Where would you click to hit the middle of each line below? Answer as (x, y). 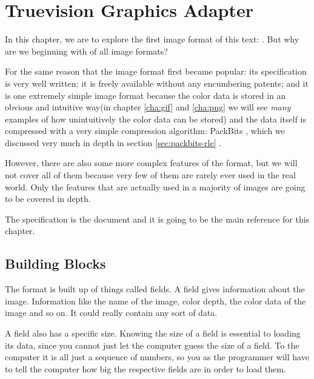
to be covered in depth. (48, 199)
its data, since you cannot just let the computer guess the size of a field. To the (152, 345)
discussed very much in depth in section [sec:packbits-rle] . (113, 142)
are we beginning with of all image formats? (86, 51)
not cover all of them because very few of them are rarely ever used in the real (150, 175)
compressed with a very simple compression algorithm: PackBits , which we (145, 131)
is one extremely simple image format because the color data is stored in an (145, 95)
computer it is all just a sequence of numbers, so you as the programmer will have (157, 357)
